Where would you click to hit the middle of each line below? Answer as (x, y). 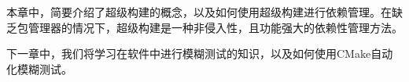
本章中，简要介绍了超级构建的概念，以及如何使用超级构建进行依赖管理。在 (199, 12)
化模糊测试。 (39, 68)
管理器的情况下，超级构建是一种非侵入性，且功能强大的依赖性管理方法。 (215, 27)
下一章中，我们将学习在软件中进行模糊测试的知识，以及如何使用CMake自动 (200, 53)
